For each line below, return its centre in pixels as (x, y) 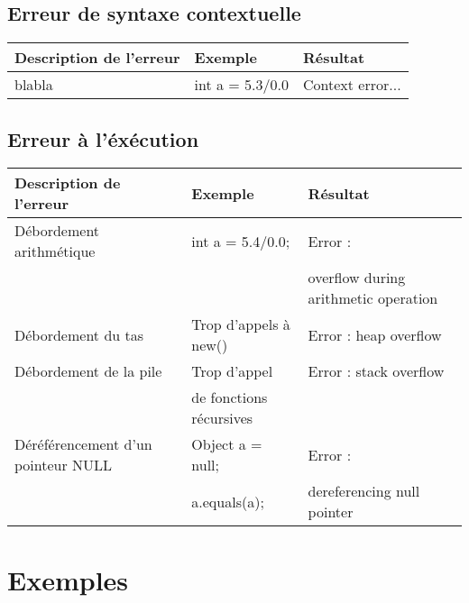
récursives (222, 418)
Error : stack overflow (376, 371)
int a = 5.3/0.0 (241, 85)
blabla (34, 85)
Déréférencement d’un (83, 444)
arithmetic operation (373, 298)
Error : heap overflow (375, 334)
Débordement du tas (79, 334)
